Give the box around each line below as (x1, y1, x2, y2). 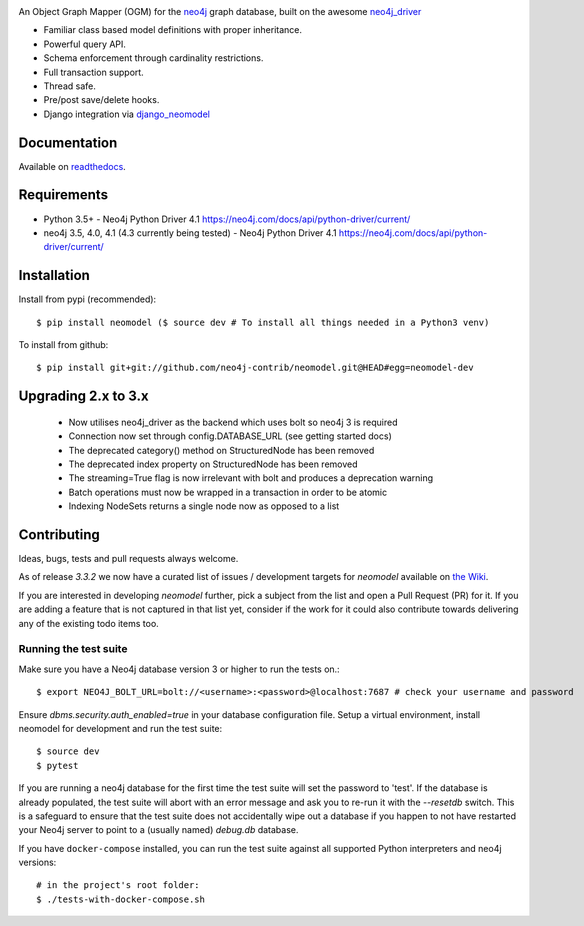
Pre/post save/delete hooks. (43, 94, 160, 106)
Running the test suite (18, 642, 128, 656)
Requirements (18, 186, 109, 204)
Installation (18, 267, 90, 284)
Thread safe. (43, 80, 97, 92)
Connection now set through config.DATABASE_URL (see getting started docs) (68, 430, 392, 442)
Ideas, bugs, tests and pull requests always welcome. (18, 553, 239, 565)
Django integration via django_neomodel (43, 108, 210, 120)
